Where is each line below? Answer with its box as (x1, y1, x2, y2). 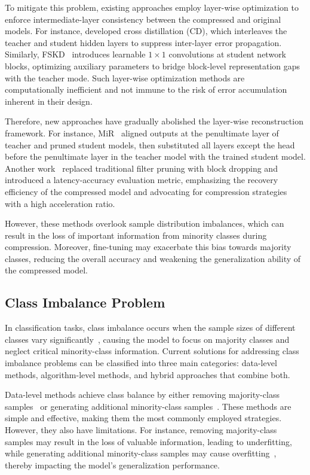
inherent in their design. (5, 95, 93, 107)
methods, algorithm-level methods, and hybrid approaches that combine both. (5, 368, 290, 380)
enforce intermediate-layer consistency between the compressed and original (5, 13, 281, 25)
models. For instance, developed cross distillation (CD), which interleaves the (5, 25, 287, 37)
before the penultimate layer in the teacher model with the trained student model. (5, 150, 306, 163)
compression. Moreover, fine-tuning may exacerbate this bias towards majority (5, 240, 291, 253)
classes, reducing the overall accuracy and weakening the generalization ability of (5, 252, 301, 264)
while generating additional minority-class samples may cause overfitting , (5, 447, 277, 459)
